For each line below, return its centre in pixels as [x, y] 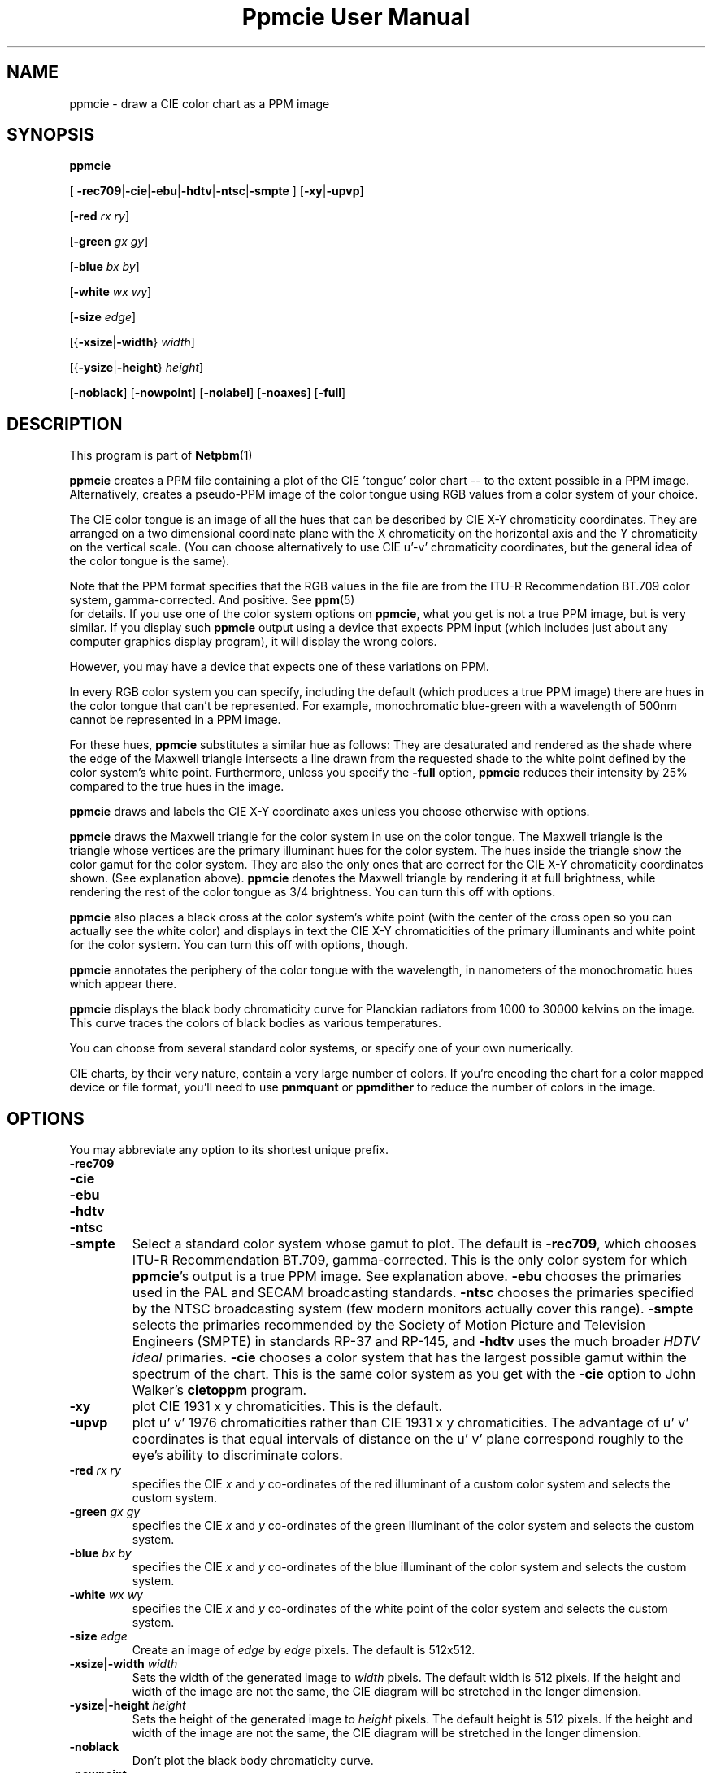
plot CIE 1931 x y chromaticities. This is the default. [287, 1407]
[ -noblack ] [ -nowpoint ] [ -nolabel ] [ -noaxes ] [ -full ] [208, 393]
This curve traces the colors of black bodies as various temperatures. [256, 1023]
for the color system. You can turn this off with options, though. [239, 945]
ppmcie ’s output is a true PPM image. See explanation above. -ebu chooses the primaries [407, 1276]
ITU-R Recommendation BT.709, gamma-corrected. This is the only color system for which [410, 1260]
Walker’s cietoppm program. [219, 1390]
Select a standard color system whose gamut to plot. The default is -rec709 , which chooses [414, 1244]
